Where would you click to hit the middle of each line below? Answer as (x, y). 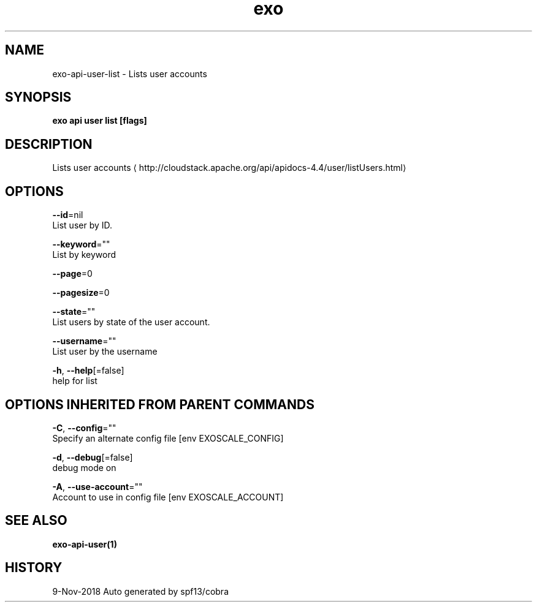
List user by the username (105, 352)
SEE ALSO (36, 521)
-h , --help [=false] (88, 371)
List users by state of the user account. (131, 322)
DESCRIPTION (49, 144)
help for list (75, 381)
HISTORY (34, 568)
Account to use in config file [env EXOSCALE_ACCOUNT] (168, 497)
